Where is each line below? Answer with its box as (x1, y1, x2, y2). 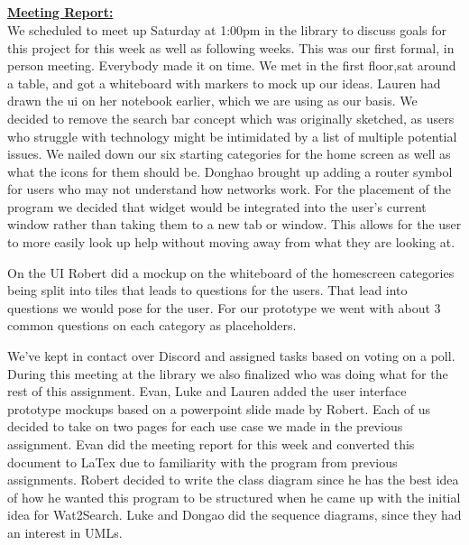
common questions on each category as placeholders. (7, 316, 297, 335)
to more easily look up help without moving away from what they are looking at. (7, 233, 455, 252)
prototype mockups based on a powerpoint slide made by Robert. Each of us (7, 399, 431, 418)
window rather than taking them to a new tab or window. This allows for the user (7, 215, 462, 234)
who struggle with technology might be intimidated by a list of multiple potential (7, 126, 457, 145)
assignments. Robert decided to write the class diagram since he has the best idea (7, 470, 459, 489)
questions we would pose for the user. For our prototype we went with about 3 (7, 298, 441, 317)
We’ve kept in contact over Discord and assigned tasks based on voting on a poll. (7, 346, 455, 365)
